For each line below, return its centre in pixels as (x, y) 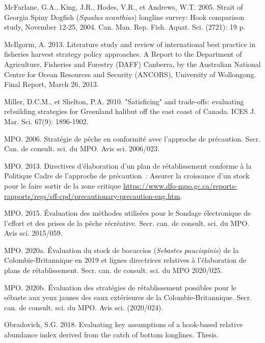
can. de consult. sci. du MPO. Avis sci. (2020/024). (84, 307)
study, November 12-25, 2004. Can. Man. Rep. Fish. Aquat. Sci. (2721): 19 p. (125, 27)
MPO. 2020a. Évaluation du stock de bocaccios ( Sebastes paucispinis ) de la (122, 250)
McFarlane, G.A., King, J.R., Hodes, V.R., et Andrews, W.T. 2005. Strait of (124, 7)
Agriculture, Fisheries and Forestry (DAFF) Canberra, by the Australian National (132, 64)
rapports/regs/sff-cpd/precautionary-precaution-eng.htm (92, 196)
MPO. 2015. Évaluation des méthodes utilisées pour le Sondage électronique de (128, 213)
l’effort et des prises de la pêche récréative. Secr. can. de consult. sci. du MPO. (127, 223)
